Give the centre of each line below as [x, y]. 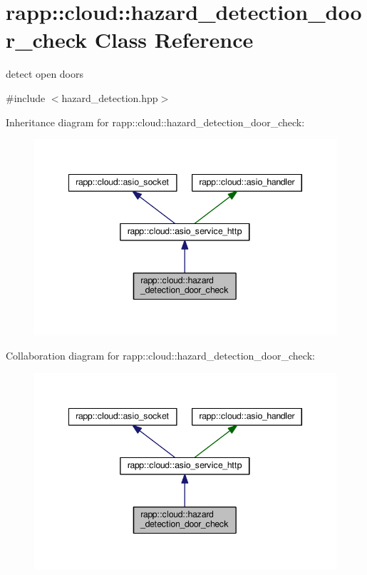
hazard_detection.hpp [110, 97]
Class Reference [174, 40]
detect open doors [45, 74]
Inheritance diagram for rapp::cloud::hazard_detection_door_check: [155, 122]
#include [26, 97]
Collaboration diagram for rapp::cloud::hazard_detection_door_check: [160, 356]
